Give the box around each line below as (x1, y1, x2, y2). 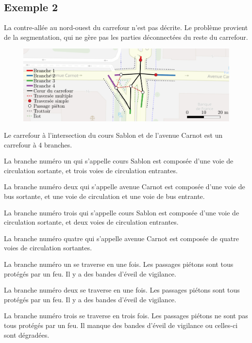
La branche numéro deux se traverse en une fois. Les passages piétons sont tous (4, 285, 240, 295)
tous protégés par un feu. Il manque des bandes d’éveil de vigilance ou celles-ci (4, 320, 238, 330)
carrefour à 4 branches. (4, 139, 72, 149)
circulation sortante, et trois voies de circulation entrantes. (4, 165, 178, 175)
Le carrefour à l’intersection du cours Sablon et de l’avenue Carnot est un (4, 130, 223, 140)
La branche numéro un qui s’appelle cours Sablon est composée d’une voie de (4, 156, 234, 166)
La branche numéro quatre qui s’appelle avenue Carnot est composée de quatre (4, 233, 239, 243)
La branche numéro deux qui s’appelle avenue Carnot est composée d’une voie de (4, 181, 245, 192)
